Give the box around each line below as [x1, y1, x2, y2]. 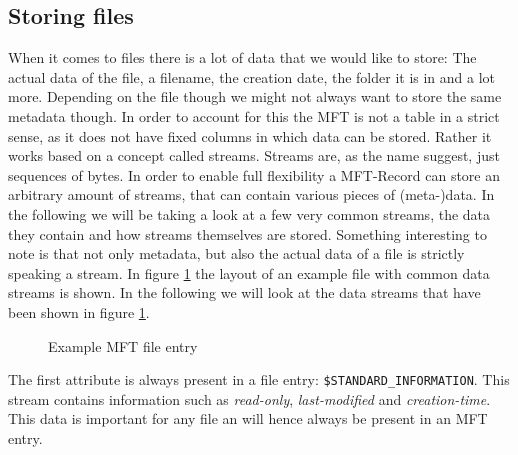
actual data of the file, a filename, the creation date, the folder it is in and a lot [8, 66, 496, 87]
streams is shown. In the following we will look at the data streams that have [8, 282, 481, 303]
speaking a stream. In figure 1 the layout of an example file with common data [8, 262, 490, 283]
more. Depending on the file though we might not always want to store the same [8, 86, 502, 107]
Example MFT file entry [48, 335, 198, 356]
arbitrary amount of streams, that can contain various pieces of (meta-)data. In [8, 184, 495, 205]
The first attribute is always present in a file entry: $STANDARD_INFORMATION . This [8, 369, 510, 390]
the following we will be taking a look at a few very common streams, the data [8, 203, 491, 224]
